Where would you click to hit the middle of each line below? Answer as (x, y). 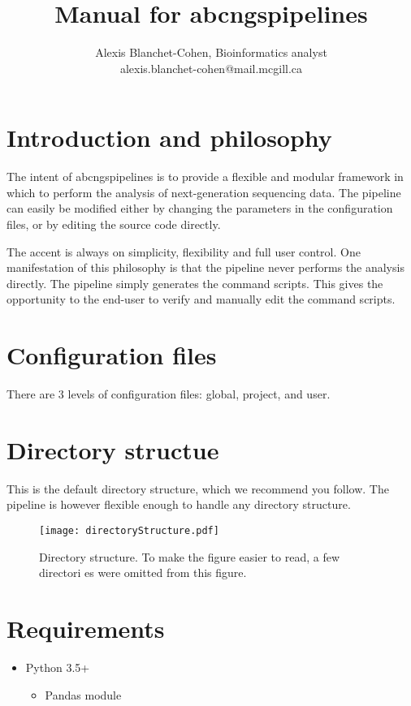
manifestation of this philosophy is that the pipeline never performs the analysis (205, 267)
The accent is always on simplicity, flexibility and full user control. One (184, 251)
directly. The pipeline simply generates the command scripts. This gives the (195, 283)
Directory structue (113, 449)
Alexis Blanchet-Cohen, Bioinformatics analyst (211, 52)
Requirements (86, 629)
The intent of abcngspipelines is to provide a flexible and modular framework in (205, 176)
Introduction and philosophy (169, 138)
